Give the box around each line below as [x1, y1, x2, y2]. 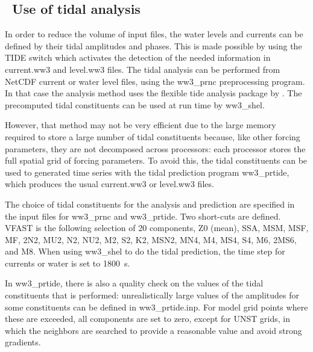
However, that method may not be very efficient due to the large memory [5, 119, 276, 131]
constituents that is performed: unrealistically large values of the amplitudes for [5, 289, 299, 301]
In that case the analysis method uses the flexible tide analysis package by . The [5, 87, 302, 99]
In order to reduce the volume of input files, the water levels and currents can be [5, 28, 303, 40]
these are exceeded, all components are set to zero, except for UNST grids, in [5, 312, 290, 325]
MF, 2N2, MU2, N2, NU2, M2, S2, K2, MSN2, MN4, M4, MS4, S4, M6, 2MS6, [5, 233, 297, 245]
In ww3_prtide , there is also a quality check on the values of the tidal [5, 277, 264, 289]
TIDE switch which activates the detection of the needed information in [5, 51, 271, 64]
